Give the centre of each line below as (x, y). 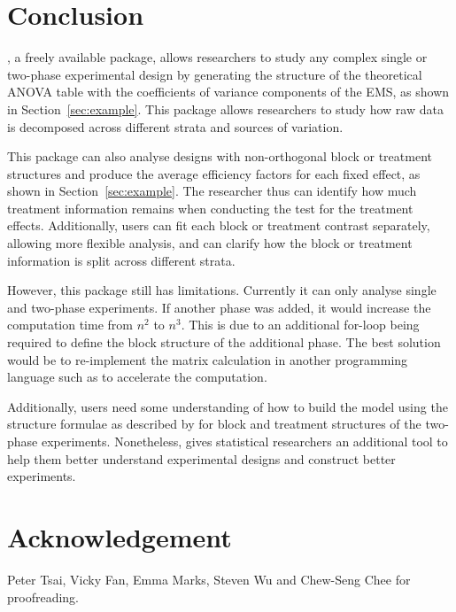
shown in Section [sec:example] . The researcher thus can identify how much (212, 191)
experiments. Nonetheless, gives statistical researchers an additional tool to (244, 441)
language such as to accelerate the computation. (137, 377)
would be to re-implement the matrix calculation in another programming (208, 359)
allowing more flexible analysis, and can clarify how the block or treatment (210, 243)
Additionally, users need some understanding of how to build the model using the (228, 406)
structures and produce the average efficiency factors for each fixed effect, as (214, 173)
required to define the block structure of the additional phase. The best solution (224, 342)
